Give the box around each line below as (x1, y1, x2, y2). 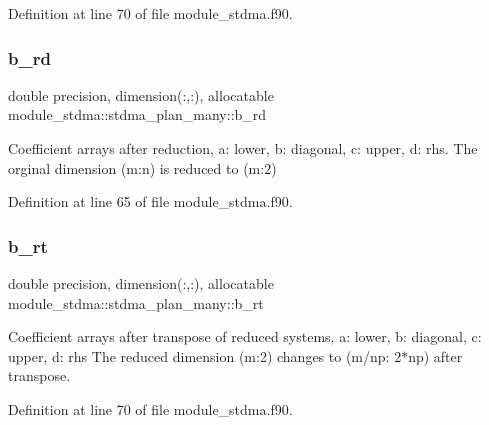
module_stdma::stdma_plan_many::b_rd (8, 104, 267, 125)
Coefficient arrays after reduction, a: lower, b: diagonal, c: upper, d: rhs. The (8, 138, 478, 158)
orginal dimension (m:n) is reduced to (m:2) (8, 157, 277, 178)
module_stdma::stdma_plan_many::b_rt (8, 292, 264, 313)
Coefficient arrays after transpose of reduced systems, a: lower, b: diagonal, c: (8, 326, 482, 347)
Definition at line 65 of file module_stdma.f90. (8, 191, 293, 212)
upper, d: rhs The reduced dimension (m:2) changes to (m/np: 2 (8, 345, 402, 366)
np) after (408, 345, 463, 366)
